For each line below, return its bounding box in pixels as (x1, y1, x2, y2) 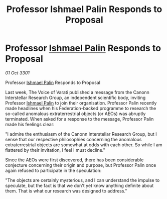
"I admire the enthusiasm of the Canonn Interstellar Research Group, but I (5, 131, 157, 137)
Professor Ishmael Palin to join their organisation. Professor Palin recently (5, 99, 157, 106)
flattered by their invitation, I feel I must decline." (5, 147, 105, 153)
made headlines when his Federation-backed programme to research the (5, 105, 156, 111)
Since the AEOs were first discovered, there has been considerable (5, 157, 144, 163)
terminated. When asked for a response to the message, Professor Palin (5, 116, 154, 122)
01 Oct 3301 (5, 69, 30, 76)
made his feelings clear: (5, 121, 55, 127)
